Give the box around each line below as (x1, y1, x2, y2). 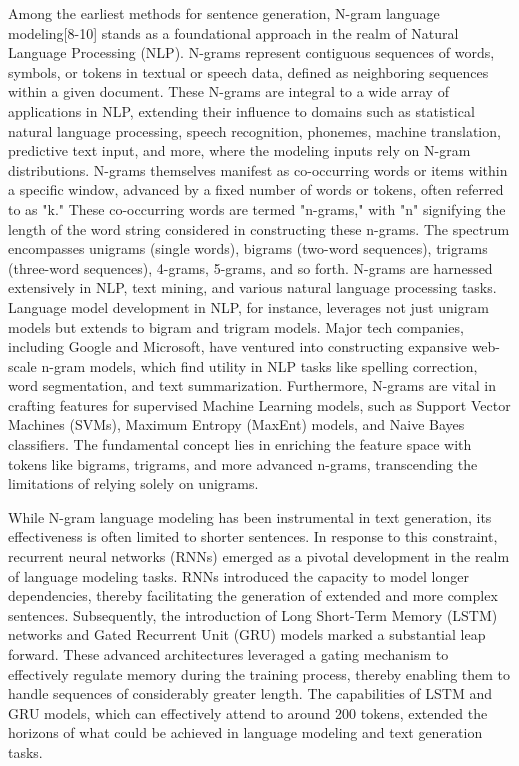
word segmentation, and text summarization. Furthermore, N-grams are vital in (8, 375, 496, 396)
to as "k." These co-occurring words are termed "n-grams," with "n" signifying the (8, 198, 506, 219)
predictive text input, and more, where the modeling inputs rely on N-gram (8, 140, 471, 161)
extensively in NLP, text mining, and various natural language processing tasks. (8, 277, 497, 298)
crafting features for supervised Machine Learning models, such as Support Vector (8, 394, 511, 415)
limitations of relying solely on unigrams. (8, 473, 259, 494)
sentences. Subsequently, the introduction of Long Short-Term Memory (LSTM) (8, 604, 498, 625)
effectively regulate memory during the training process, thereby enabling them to (8, 663, 511, 684)
